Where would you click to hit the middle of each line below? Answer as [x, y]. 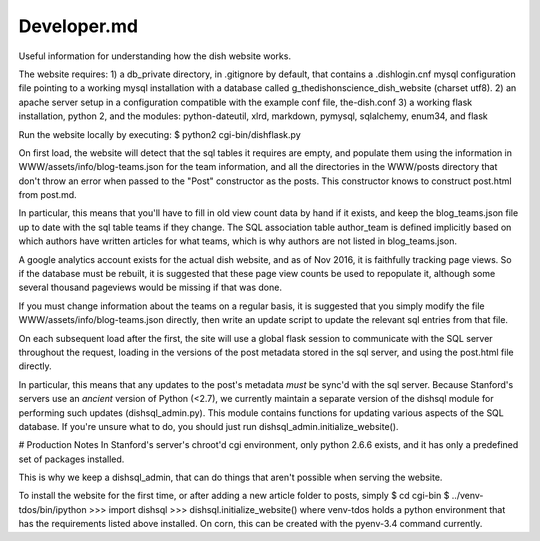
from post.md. [47, 195]
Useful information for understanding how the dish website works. [155, 56]
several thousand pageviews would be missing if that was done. [150, 287]
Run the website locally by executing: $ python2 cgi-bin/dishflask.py [159, 134]
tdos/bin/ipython [52, 509]
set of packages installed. [71, 459]
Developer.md [78, 26]
